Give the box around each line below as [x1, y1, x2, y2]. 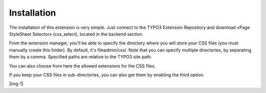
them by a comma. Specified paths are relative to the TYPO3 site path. [9, 54, 152, 60]
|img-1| [9, 81, 24, 87]
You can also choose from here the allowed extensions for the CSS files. [9, 63, 156, 69]
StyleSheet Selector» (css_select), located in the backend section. [9, 31, 144, 37]
